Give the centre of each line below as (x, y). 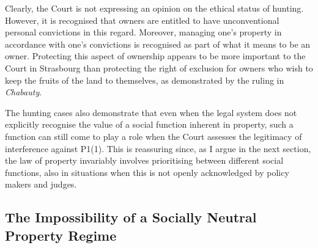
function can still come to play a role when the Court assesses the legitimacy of (153, 136)
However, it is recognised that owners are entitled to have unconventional (142, 20)
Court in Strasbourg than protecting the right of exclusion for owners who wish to (159, 67)
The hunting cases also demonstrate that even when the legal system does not (151, 112)
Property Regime (61, 235)
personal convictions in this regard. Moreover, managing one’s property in (143, 32)
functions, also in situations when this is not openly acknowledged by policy (147, 172)
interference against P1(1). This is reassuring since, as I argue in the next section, (158, 148)
